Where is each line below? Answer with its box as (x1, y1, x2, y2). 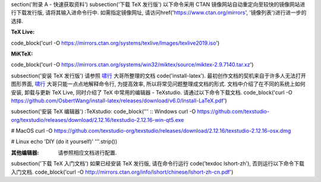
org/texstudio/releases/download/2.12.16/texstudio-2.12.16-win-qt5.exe (11, 116, 184, 123)
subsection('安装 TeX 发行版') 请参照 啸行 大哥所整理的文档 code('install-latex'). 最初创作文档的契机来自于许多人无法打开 (11, 72, 306, 79)
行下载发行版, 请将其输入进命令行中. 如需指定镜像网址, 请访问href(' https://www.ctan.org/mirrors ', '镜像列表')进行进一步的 (11, 9, 307, 16)
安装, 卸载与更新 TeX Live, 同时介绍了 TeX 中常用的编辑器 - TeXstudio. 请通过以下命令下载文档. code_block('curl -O (11, 89, 292, 96)
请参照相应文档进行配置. (58, 149, 117, 156)
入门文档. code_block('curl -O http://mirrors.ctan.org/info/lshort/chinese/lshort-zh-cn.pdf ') (11, 168, 234, 175)
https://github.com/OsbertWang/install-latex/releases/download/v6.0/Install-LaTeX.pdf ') (11, 97, 227, 104)
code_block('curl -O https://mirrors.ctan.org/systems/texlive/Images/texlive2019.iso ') (11, 39, 220, 46)
